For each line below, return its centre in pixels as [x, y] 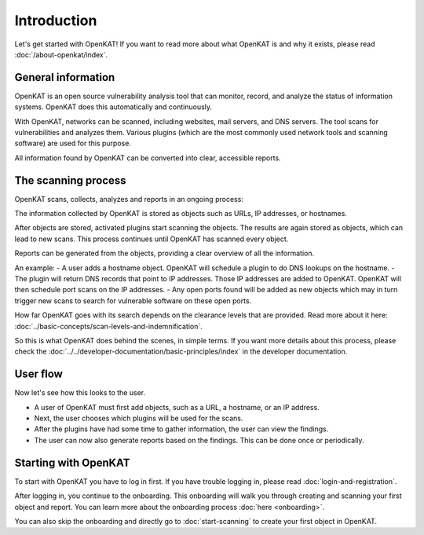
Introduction [56, 20]
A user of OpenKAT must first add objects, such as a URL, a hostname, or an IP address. [177, 407]
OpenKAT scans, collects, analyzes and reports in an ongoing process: [129, 199]
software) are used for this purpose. [73, 143]
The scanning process [70, 180]
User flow [38, 374]
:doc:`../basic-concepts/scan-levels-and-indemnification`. [109, 326]
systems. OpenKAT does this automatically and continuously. [113, 107]
